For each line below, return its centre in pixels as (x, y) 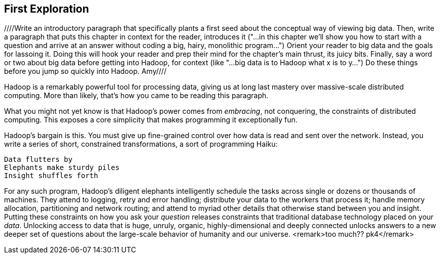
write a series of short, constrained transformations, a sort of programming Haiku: (141, 144)
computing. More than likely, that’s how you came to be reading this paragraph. (136, 96)
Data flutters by (38, 160)
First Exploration (47, 9)
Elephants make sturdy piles (62, 168)
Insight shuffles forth (51, 176)
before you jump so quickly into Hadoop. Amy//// (85, 71)
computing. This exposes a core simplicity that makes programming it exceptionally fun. (151, 120)
